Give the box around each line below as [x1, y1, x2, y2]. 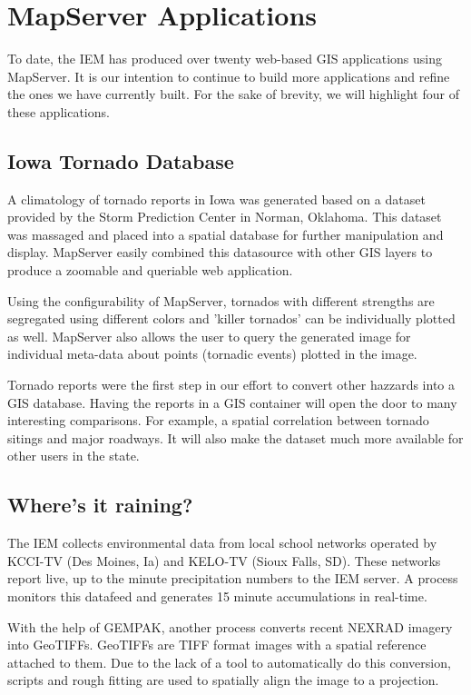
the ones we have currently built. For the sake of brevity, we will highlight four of [7, 84, 459, 104]
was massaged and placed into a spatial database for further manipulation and [7, 224, 444, 243]
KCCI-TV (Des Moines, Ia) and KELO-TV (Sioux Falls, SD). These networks [7, 551, 441, 570]
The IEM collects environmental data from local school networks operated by [7, 533, 437, 552]
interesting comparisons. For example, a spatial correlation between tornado [7, 411, 429, 430]
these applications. [7, 102, 110, 121]
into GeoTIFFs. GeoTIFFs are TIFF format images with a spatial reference [7, 635, 427, 654]
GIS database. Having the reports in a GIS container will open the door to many [7, 392, 457, 412]
